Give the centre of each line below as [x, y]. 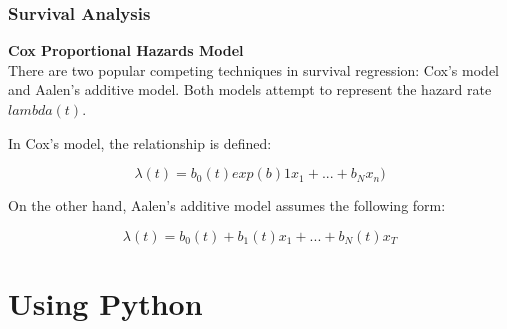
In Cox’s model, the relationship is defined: [140, 142]
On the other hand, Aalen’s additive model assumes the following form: [227, 205]
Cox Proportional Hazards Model [126, 50]
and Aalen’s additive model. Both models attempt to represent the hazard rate [250, 89]
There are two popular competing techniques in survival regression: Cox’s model [253, 69]
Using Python [105, 302]
